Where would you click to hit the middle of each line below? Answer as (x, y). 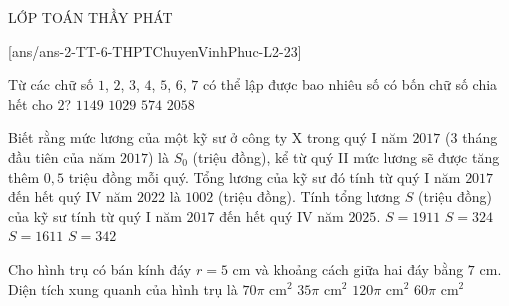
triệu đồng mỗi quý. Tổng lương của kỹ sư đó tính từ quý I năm (264, 176)
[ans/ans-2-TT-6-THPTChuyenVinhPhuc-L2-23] (155, 50)
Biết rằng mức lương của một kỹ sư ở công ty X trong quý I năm (208, 137)
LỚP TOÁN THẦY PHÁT (90, 17)
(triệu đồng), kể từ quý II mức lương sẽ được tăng (346, 156)
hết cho (30, 103)
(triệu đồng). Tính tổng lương (309, 196)
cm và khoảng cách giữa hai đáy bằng (348, 268)
